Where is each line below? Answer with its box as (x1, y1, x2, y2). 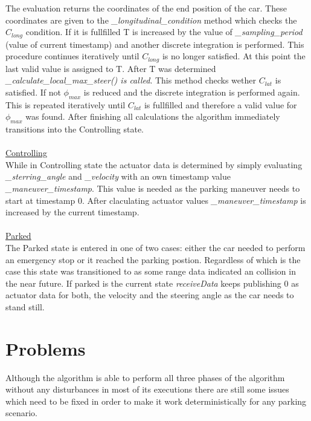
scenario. (5, 406, 38, 419)
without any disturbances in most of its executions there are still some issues (5, 383, 289, 396)
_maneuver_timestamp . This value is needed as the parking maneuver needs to (5, 182, 300, 195)
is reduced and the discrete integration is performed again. (83, 85, 300, 98)
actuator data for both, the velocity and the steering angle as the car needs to (5, 289, 294, 301)
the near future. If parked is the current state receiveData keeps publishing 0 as (5, 276, 299, 289)
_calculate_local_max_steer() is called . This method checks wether (5, 74, 256, 86)
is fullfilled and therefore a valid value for (144, 98, 297, 111)
